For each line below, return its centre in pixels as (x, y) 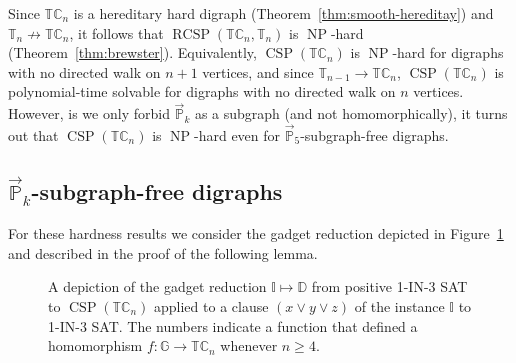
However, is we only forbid (89, 113)
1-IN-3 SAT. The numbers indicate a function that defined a (233, 325)
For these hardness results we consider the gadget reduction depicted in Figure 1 (256, 233)
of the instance (399, 305)
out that (33, 135)
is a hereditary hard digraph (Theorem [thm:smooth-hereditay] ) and (283, 13)
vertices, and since (258, 71)
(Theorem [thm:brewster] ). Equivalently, (132, 52)
